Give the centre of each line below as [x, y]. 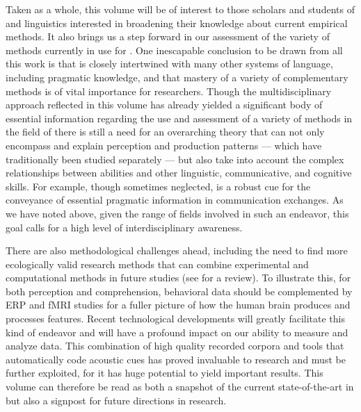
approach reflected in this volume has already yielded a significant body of [164, 105]
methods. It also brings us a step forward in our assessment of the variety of [168, 36]
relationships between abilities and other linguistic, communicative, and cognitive [179, 173]
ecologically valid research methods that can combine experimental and [157, 264]
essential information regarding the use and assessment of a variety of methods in [179, 118]
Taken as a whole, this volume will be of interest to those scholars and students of [180, 9]
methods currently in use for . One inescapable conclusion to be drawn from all [174, 50]
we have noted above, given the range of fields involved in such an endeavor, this [177, 213]
